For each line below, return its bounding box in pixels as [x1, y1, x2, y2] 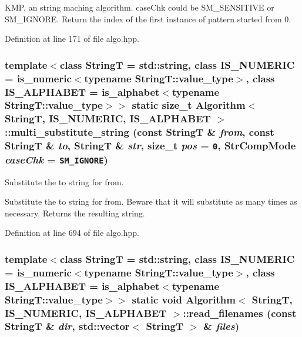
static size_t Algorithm [132, 98, 246, 112]
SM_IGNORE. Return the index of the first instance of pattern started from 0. [5, 12, 291, 25]
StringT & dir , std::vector [5, 319, 130, 333]
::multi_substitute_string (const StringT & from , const [5, 125, 274, 139]
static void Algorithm [132, 292, 236, 306]
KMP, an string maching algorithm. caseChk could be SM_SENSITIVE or [5, 1, 274, 13]
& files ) [203, 319, 240, 333]
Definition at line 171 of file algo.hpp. [5, 32, 139, 45]
